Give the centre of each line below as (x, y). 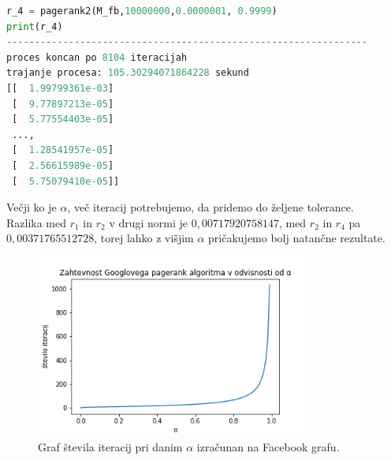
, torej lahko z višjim (144, 238)
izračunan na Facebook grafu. (268, 447)
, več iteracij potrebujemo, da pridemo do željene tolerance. (210, 207)
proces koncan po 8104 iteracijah (97, 57)
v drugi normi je (149, 222)
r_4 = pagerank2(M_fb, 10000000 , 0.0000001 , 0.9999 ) (142, 11)
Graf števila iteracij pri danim (110, 447)
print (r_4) (35, 26)
